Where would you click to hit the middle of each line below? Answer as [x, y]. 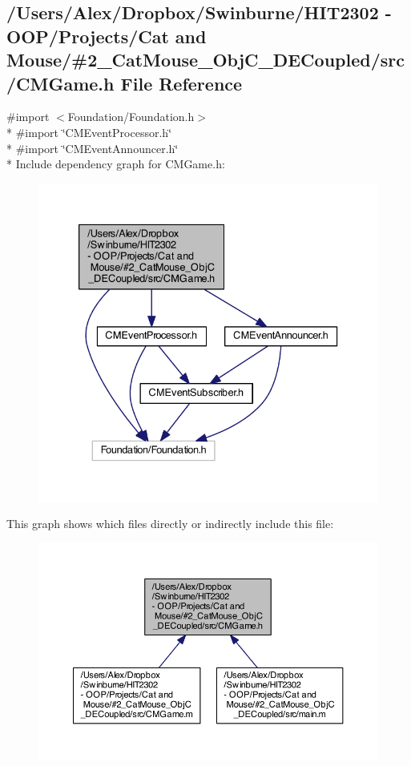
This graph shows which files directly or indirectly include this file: [170, 524]
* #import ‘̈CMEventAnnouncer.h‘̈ [93, 148]
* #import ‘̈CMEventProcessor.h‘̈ [89, 132]
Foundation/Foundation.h [131, 117]
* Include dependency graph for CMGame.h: [116, 164]
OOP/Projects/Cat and [107, 36]
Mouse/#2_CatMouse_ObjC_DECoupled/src [205, 60]
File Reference [181, 83]
